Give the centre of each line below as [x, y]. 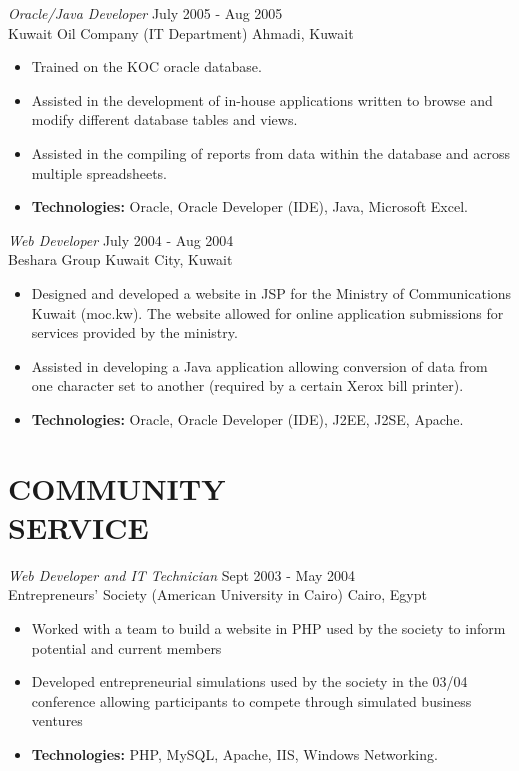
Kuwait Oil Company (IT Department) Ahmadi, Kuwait [181, 32]
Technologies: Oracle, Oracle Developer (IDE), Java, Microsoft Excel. [249, 206]
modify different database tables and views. [164, 119]
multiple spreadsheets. [99, 172]
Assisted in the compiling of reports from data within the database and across [271, 152]
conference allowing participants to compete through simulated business [251, 700]
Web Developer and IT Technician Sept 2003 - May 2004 [182, 574]
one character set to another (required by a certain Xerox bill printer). [247, 385]
